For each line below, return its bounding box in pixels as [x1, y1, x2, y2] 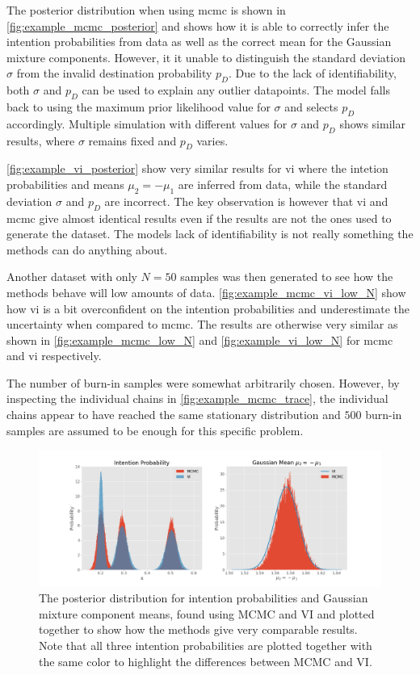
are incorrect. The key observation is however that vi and [104, 192, 388, 209]
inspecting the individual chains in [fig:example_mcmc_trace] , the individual [6, 390, 388, 407]
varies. [196, 132, 229, 149]
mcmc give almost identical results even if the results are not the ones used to [6, 209, 392, 226]
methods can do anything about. [6, 241, 168, 258]
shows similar [339, 115, 405, 132]
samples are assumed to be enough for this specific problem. [6, 421, 304, 438]
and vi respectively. [6, 347, 102, 364]
